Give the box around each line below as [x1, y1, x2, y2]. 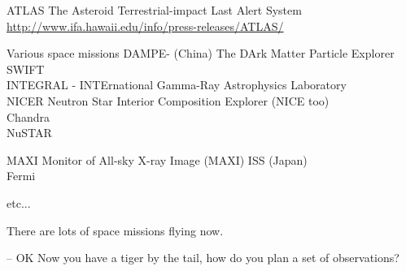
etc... [7, 194, 31, 211]
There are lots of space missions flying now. [7, 222, 224, 239]
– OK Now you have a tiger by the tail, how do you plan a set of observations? [7, 249, 399, 266]
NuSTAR [7, 124, 52, 141]
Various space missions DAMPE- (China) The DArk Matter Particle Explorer [7, 45, 395, 62]
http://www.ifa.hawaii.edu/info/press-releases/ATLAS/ [7, 17, 284, 34]
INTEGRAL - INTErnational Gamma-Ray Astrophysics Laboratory [7, 76, 347, 93]
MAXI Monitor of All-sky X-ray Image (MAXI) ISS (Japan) [7, 151, 308, 168]
